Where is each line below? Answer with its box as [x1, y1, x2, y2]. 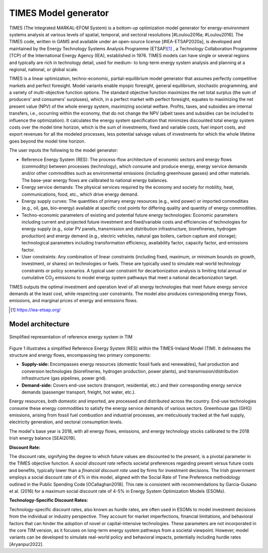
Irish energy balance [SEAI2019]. [9, 435, 76, 441]
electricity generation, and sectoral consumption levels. [9, 419, 123, 425]
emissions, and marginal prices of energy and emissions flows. [9, 298, 138, 304]
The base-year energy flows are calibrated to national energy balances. [21, 177, 168, 183]
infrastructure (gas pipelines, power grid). [21, 375, 107, 381]
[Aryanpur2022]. [9, 541, 44, 547]
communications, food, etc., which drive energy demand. [21, 191, 138, 197]
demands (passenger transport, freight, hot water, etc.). [21, 389, 136, 395]
